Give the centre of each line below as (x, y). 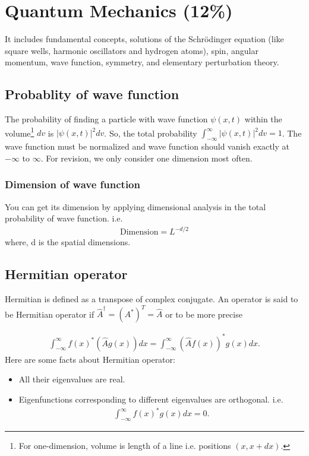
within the (263, 119)
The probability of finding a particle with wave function (106, 119)
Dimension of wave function (72, 184)
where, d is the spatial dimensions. (68, 242)
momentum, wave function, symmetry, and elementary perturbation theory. (142, 62)
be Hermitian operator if (50, 314)
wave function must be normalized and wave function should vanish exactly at (147, 146)
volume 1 (20, 132)
